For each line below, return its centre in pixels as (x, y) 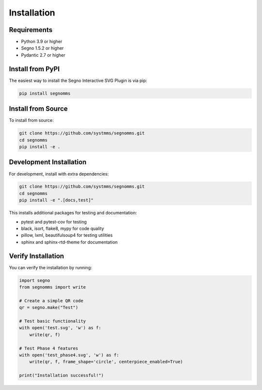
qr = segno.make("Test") (49, 308)
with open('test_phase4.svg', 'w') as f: (69, 355)
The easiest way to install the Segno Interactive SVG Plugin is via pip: (78, 81)
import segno (35, 280)
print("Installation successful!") (61, 375)
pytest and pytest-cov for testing (54, 222)
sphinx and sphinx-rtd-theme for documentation (69, 242)
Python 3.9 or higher (42, 42)
